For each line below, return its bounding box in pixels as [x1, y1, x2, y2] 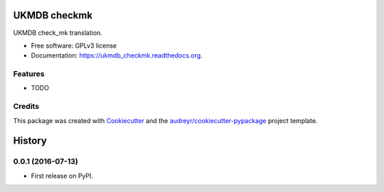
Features [13, 69, 45, 79]
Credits [13, 102, 39, 112]
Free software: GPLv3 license [31, 41, 117, 50]
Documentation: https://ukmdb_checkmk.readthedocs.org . [31, 51, 203, 60]
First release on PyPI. [31, 171, 94, 180]
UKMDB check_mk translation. [13, 28, 102, 37]
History [13, 135, 48, 147]
